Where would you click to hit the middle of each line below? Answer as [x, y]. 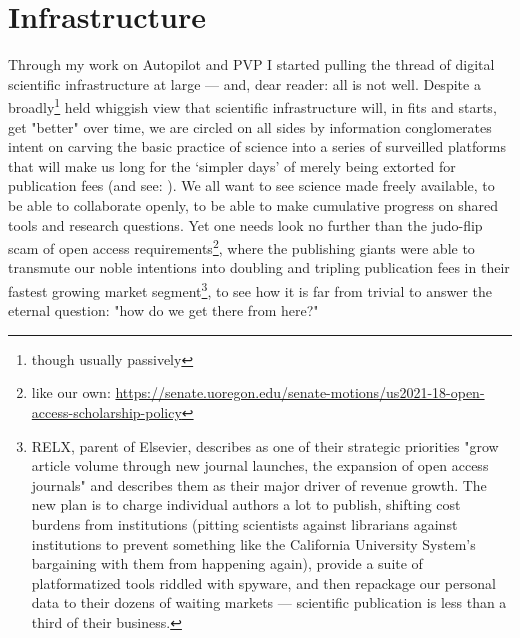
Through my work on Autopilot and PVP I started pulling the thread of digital [251, 64]
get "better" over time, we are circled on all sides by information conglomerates [250, 126]
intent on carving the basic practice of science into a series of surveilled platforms [257, 146]
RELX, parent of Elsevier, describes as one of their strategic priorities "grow [265, 445]
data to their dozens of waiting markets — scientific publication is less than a [269, 602]
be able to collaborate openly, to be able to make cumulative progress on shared [253, 204]
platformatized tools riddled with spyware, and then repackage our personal [263, 582]
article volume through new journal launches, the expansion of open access [260, 465]
